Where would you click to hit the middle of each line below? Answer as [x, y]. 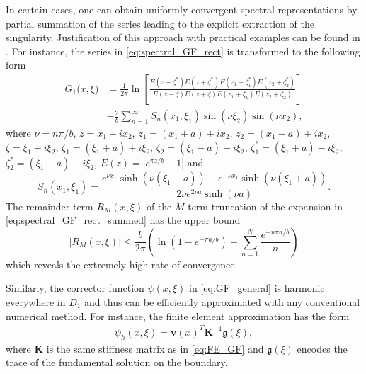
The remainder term [50, 206]
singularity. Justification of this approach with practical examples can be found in [183, 37]
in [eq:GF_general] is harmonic [257, 288]
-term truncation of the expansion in [263, 206]
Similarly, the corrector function [75, 288]
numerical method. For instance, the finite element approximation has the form [178, 316]
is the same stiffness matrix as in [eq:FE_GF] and [155, 348]
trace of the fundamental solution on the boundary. [117, 362]
